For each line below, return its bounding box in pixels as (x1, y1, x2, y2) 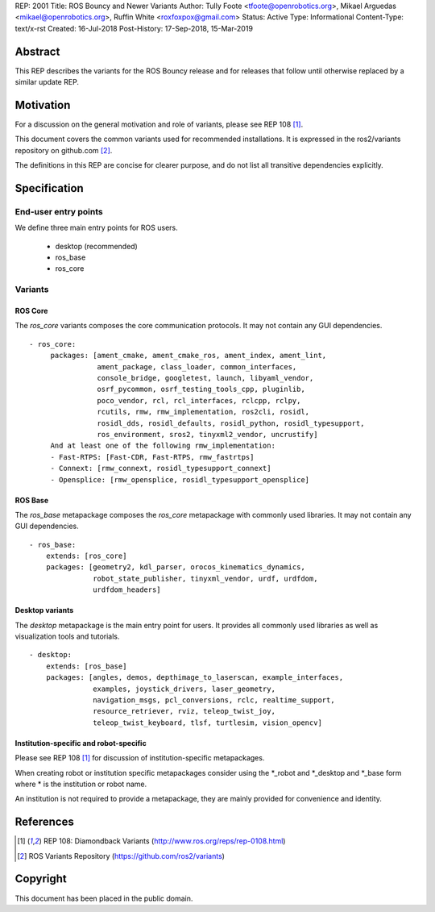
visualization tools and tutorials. (14, 631, 120, 641)
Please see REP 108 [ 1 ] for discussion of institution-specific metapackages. (14, 753, 265, 763)
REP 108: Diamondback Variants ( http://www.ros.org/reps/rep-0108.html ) (43, 836, 286, 846)
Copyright (14, 872, 68, 886)
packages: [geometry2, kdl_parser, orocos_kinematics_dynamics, (45, 563, 305, 572)
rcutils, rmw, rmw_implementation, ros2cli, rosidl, (97, 407, 310, 417)
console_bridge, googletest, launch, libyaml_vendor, (97, 373, 314, 382)
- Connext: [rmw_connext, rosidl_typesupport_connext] (50, 464, 271, 473)
